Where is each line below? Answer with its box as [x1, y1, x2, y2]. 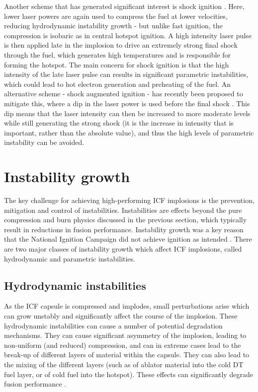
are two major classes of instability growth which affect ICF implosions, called [4, 244, 242, 254]
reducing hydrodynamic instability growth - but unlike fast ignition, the [4, 20, 223, 31]
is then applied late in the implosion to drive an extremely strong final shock [4, 40, 238, 50]
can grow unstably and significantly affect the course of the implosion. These [4, 310, 238, 321]
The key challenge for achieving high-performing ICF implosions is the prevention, [4, 195, 255, 205]
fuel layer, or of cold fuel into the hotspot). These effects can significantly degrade [4, 369, 253, 379]
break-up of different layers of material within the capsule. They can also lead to [4, 349, 250, 360]
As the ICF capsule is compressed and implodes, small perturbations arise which [4, 301, 250, 311]
